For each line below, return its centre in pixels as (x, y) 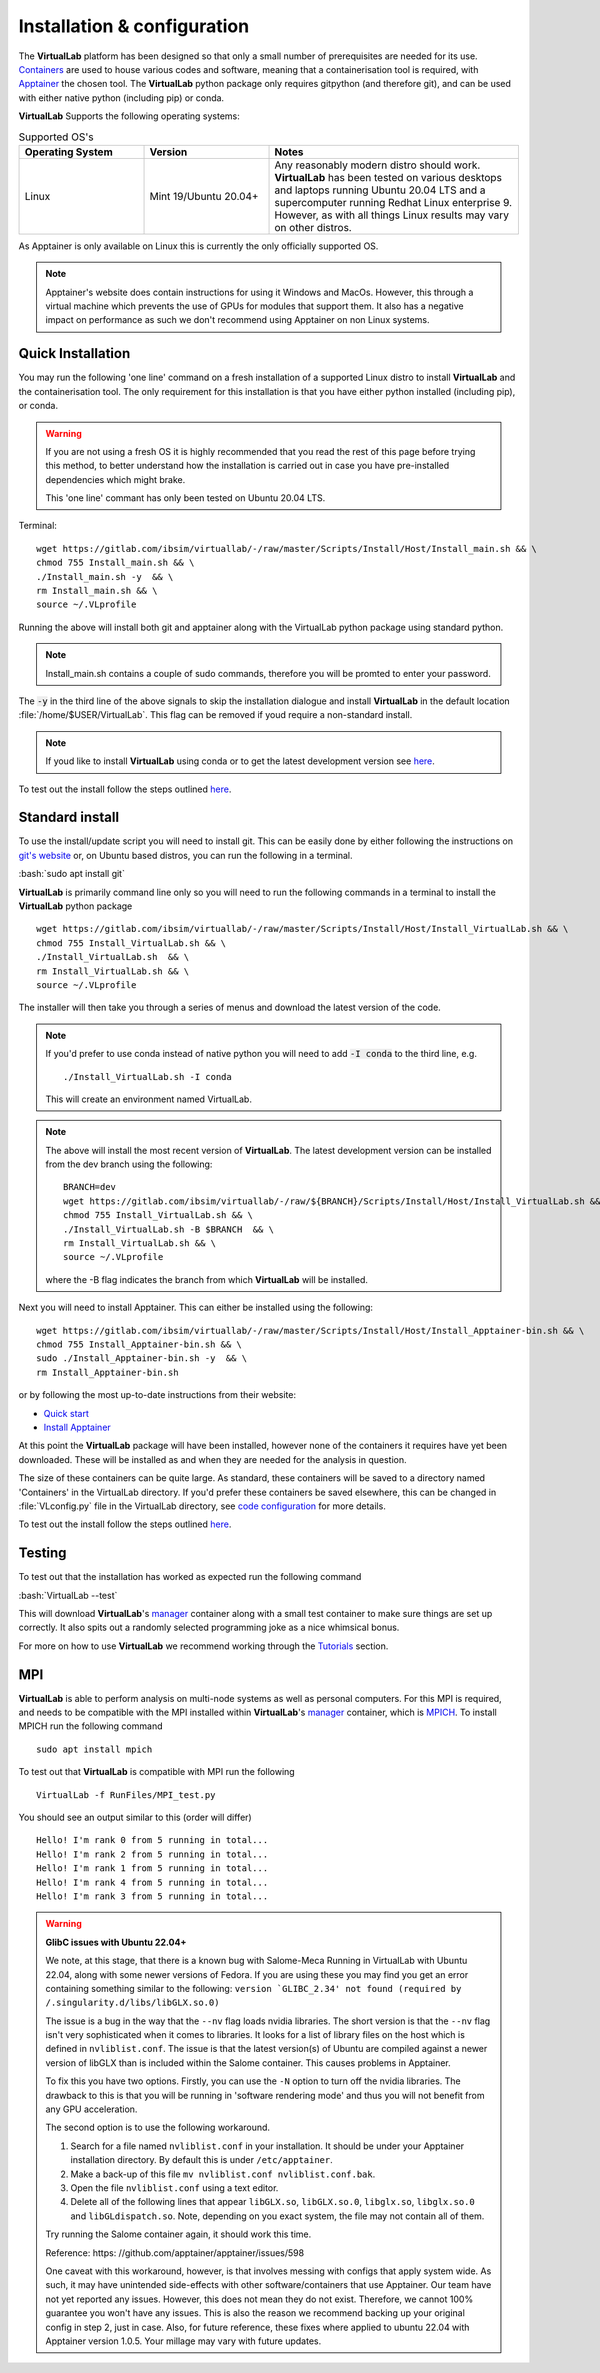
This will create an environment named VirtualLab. (148, 1099)
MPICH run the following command (90, 1726)
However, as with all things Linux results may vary (392, 215)
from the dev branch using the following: (129, 1164)
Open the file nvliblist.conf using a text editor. (174, 2188)
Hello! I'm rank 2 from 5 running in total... (152, 1854)
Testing (42, 1553)
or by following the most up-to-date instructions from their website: (157, 1395)
